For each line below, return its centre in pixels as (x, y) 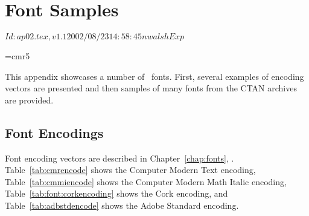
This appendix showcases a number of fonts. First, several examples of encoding (154, 76)
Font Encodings (54, 132)
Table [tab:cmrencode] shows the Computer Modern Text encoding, (130, 170)
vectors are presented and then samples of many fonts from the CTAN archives (151, 88)
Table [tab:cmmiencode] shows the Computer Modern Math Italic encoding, (146, 181)
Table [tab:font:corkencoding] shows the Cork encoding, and (116, 193)
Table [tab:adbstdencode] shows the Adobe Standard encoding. (122, 205)
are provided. (29, 100)
